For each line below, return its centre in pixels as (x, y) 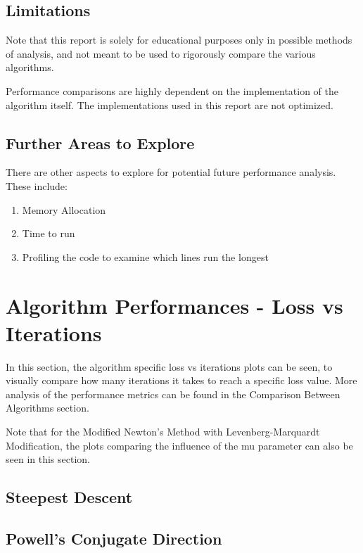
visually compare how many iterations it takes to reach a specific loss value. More (181, 380)
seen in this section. (48, 459)
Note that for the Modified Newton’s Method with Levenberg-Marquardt (163, 432)
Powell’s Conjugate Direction (114, 538)
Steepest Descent (69, 497)
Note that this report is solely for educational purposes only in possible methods (179, 40)
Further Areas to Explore (100, 142)
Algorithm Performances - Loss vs (174, 305)
